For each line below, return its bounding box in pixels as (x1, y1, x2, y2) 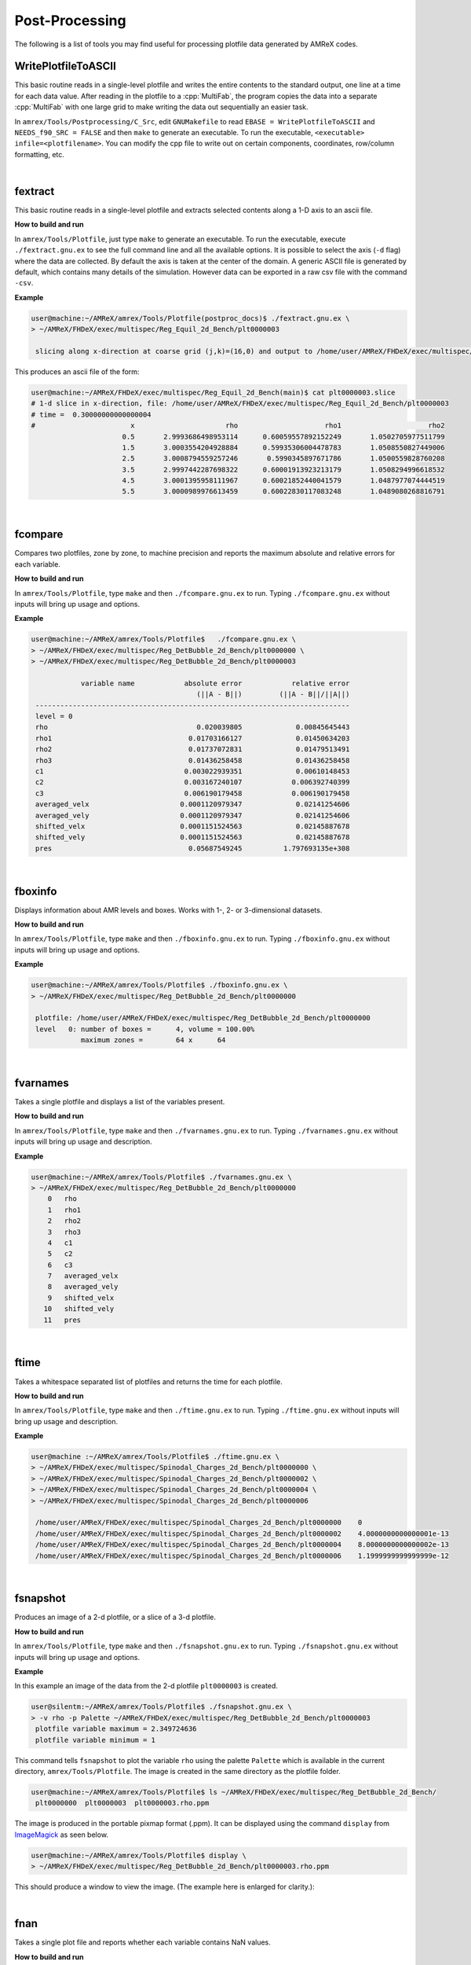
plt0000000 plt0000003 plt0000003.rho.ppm (35, 1798, 210, 1808)
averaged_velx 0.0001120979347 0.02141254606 (35, 800, 350, 809)
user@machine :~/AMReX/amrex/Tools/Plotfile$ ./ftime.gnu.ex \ (31, 1453, 280, 1461)
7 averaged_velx (47, 1272, 119, 1280)
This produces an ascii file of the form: (14, 366, 140, 376)
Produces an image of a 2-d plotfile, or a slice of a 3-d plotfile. (14, 1612, 216, 1622)
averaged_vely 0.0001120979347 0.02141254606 (35, 810, 350, 820)
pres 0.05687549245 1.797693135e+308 (35, 843, 350, 853)
